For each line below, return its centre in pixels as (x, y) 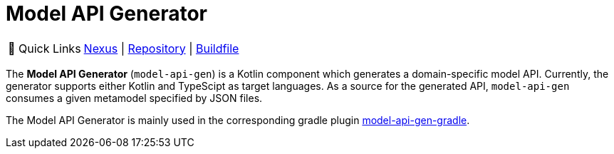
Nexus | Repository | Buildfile (161, 48)
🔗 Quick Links (45, 48)
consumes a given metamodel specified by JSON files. (134, 98)
